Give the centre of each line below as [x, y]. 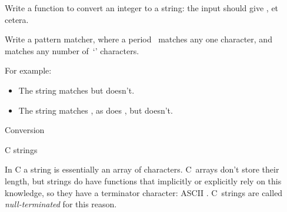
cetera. [17, 19]
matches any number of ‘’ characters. [72, 50]
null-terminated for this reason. [61, 204]
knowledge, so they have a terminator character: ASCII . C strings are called [144, 192]
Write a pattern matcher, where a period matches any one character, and [139, 39]
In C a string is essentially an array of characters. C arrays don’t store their [142, 169]
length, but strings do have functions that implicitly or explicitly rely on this [143, 180]
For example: [28, 70]
